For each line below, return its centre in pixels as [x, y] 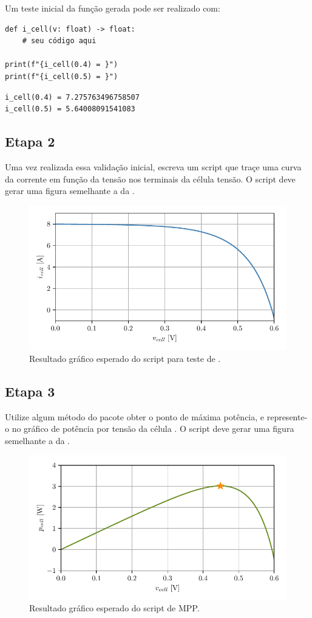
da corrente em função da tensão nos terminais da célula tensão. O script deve [150, 179]
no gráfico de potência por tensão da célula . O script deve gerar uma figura [153, 429]
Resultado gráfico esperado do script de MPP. [114, 608]
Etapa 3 [30, 391]
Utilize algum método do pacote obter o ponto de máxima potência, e [135, 416]
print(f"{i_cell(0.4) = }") [62, 65]
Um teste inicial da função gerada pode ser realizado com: [113, 8]
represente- [287, 416]
